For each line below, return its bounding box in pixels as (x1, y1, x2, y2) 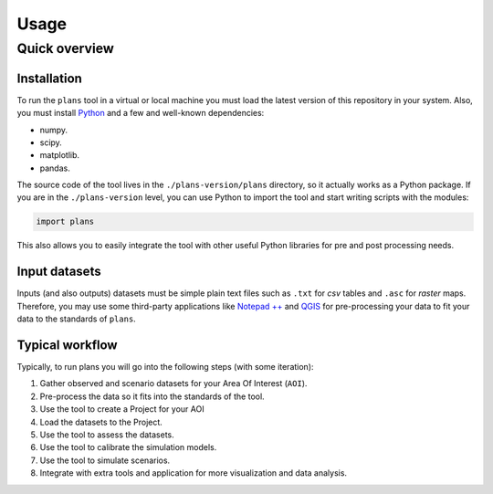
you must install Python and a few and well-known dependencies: (16, 108, 265, 119)
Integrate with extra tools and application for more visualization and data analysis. (39, 468, 347, 478)
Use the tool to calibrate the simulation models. (39, 442, 217, 453)
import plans (36, 216, 95, 227)
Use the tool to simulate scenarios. (39, 455, 171, 466)
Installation (16, 70, 82, 86)
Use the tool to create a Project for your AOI (39, 404, 205, 415)
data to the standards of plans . (16, 313, 136, 324)
